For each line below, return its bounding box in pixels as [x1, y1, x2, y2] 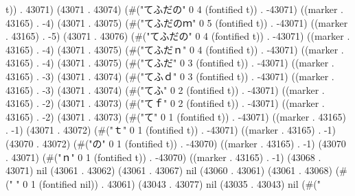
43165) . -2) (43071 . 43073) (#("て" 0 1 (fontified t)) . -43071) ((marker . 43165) [5, 109, 346, 123]
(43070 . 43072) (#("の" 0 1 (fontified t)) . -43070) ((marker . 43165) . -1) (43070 [5, 136, 346, 150]
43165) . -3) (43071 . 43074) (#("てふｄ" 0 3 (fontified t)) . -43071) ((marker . [5, 69, 334, 83]
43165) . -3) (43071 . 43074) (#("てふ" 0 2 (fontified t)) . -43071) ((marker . [5, 82, 325, 97]
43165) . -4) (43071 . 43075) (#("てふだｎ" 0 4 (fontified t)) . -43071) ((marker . [5, 42, 344, 56]
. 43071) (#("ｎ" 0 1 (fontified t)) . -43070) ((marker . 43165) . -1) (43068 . [5, 149, 321, 164]
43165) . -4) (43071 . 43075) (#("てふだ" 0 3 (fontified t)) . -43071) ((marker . [5, 56, 334, 70]
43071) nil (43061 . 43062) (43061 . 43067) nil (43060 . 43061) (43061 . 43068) [5, 163, 332, 177]
